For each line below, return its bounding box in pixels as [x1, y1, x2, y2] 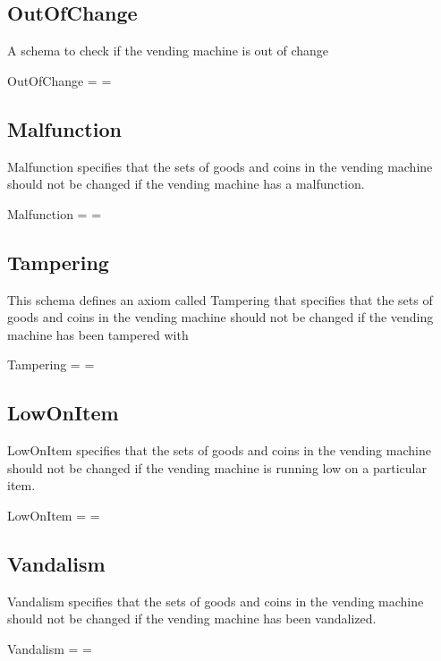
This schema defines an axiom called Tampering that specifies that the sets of [7, 290, 433, 309]
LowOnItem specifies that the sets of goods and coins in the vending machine [7, 441, 431, 460]
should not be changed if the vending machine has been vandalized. [7, 609, 377, 628]
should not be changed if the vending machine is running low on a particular [7, 458, 427, 477]
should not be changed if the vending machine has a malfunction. [7, 174, 365, 193]
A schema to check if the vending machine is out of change [7, 41, 329, 60]
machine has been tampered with [7, 325, 189, 343]
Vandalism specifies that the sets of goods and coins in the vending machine [7, 591, 424, 610]
